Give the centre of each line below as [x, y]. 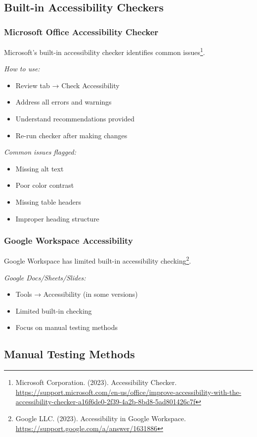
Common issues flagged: [40, 152]
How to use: [22, 69]
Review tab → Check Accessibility [67, 85]
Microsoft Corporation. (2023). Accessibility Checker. [96, 382]
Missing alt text [40, 168]
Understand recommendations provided [75, 119]
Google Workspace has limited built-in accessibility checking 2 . [98, 260]
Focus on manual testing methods [66, 327]
